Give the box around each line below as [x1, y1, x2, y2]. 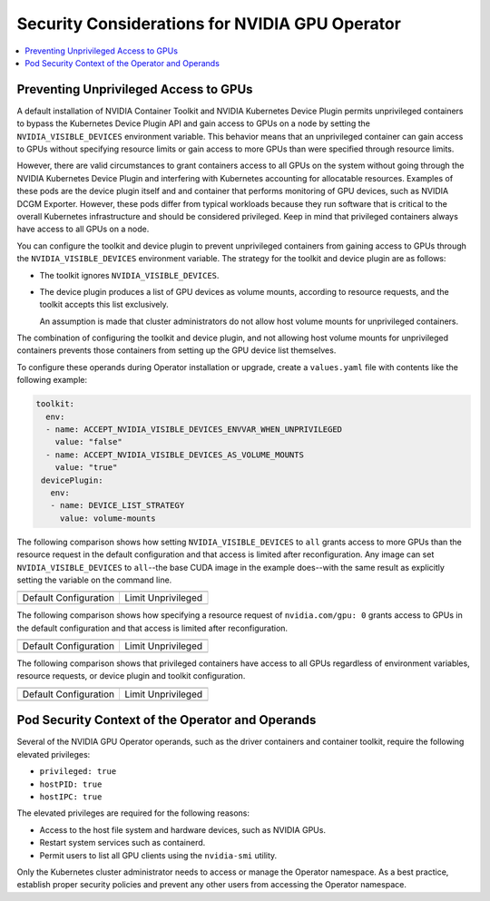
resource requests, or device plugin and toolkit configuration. [16, 671, 246, 681]
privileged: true [39, 767, 117, 777]
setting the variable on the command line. [16, 574, 172, 585]
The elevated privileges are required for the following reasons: [16, 808, 250, 818]
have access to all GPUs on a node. [16, 223, 150, 235]
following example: [16, 375, 88, 386]
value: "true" [54, 463, 118, 473]
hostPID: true [39, 779, 103, 789]
